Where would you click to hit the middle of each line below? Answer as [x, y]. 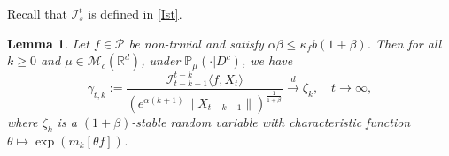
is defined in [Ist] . [135, 13]
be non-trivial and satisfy [196, 43]
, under [161, 60]
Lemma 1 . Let [48, 43]
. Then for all [404, 43]
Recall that [37, 13]
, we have [267, 60]
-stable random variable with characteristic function [271, 121]
